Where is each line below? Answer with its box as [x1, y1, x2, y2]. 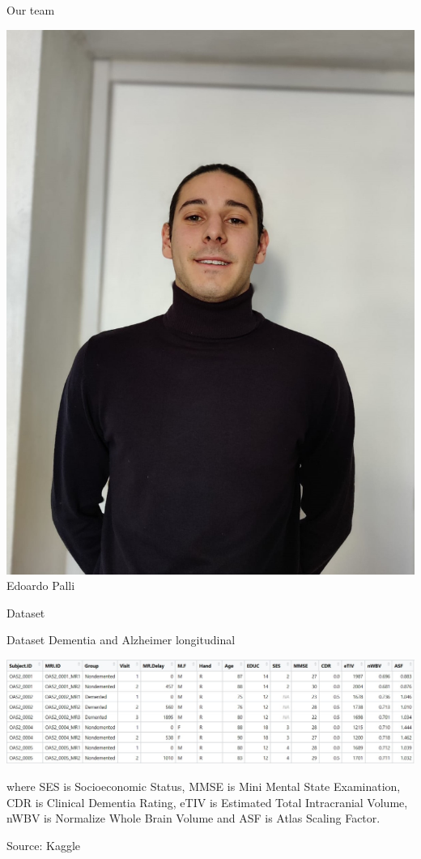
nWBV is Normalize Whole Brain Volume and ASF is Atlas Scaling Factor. [6, 810, 381, 827]
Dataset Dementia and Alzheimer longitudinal [6, 631, 236, 648]
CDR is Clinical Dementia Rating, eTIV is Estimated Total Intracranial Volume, [6, 793, 408, 810]
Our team [6, 2, 55, 18]
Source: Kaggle [6, 836, 81, 853]
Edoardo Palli [6, 577, 75, 594]
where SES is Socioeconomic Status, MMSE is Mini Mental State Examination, [6, 778, 401, 795]
